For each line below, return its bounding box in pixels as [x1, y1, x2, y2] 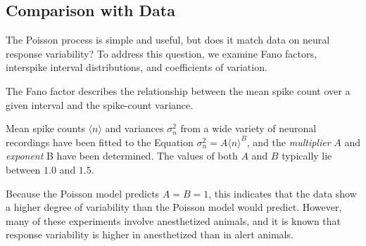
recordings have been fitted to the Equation [6, 134, 194, 149]
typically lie [282, 148, 332, 163]
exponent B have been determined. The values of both [6, 148, 238, 163]
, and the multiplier [246, 134, 331, 149]
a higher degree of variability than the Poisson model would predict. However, [6, 200, 342, 214]
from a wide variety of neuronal [180, 121, 317, 136]
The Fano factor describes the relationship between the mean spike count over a [6, 83, 351, 98]
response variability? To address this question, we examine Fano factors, [6, 46, 317, 60]
